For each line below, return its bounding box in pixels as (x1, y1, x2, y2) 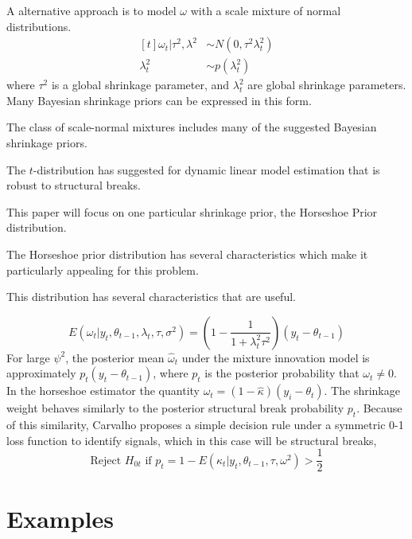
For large (6, 349, 50, 365)
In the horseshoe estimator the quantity (6, 382, 200, 399)
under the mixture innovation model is (181, 349, 370, 365)
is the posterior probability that (204, 365, 360, 381)
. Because (356, 400, 402, 416)
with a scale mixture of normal (190, 2, 341, 18)
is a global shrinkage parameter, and (51, 76, 230, 93)
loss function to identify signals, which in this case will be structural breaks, (6, 432, 377, 448)
